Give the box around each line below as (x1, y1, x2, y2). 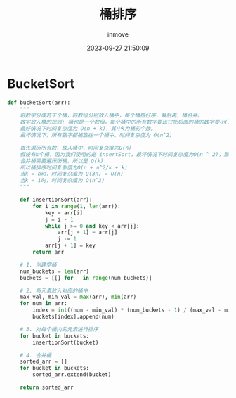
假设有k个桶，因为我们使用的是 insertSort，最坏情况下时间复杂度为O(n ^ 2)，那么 (20, 150, 235, 158)
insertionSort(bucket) (32, 339, 99, 346)
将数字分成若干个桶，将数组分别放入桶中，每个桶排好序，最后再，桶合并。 (20, 112, 203, 120)
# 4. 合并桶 (20, 352, 52, 359)
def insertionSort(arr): (20, 196, 93, 204)
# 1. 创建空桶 (20, 261, 57, 268)
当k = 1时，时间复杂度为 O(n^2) (20, 177, 105, 184)
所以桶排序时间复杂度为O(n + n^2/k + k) (20, 164, 128, 171)
